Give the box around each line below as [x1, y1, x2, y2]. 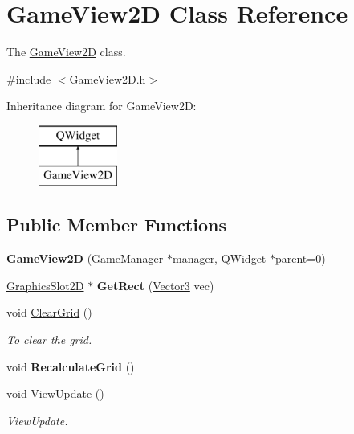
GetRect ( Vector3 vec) [96, 276, 214, 293]
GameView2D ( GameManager [6, 250, 164, 267]
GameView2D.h [69, 70, 146, 87]
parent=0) [275, 250, 326, 267]
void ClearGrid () [6, 304, 92, 321]
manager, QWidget [172, 250, 267, 267]
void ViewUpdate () [6, 385, 104, 402]
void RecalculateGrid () [6, 358, 135, 375]
